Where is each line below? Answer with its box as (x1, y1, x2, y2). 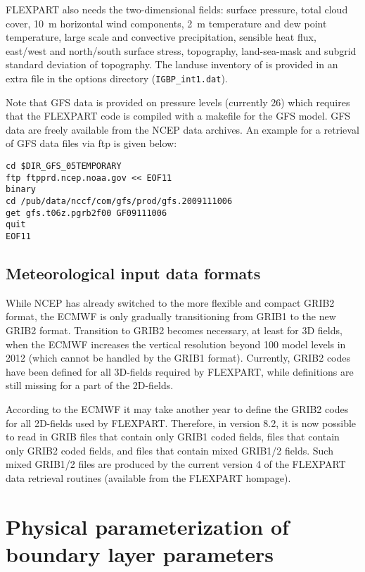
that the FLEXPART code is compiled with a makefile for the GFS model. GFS (6, 108, 351, 123)
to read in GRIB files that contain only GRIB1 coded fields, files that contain (6, 429, 340, 444)
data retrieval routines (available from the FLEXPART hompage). (6, 470, 291, 485)
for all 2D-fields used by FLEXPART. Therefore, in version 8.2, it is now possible (6, 415, 357, 430)
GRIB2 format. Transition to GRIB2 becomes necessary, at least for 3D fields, (6, 322, 342, 337)
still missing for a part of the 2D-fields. (6, 378, 174, 393)
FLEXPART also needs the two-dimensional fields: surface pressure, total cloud (6, 2, 348, 16)
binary (6, 184, 36, 195)
